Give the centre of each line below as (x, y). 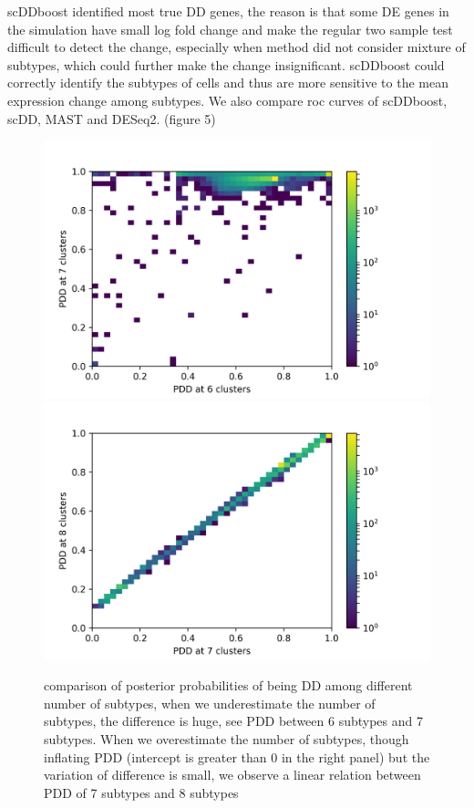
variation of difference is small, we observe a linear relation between (232, 775)
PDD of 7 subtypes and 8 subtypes (141, 792)
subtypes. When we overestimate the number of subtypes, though (227, 738)
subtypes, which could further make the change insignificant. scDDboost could (226, 64)
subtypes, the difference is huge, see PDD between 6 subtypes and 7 (233, 721)
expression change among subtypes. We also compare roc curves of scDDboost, (227, 100)
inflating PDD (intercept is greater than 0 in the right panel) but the (237, 756)
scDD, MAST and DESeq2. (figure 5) (112, 118)
